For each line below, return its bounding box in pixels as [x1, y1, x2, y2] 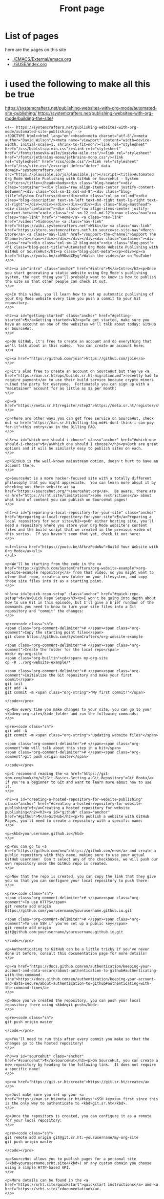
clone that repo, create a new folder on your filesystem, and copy [5, 574, 147, 579]
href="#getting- [99, 313, 132, 318]
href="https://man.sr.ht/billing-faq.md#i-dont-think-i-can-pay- [20, 420, 156, 425]
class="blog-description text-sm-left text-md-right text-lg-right [5, 198, 145, 203]
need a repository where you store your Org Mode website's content [5, 523, 147, 528]
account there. [5, 463, 36, 468]
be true [5, 89, 35, 100]
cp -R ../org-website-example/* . [5, 660, 76, 665]
